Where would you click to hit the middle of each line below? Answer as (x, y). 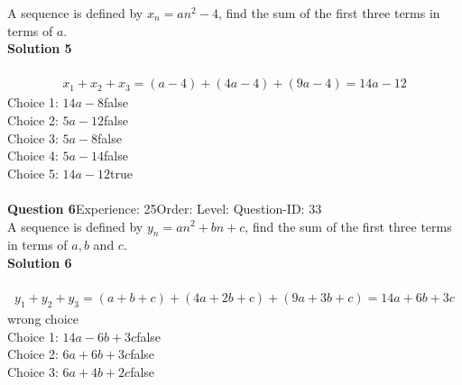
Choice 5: (33, 173)
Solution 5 (40, 48)
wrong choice (43, 318)
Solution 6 (40, 262)
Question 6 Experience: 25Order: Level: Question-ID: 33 (165, 208)
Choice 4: (33, 156)
